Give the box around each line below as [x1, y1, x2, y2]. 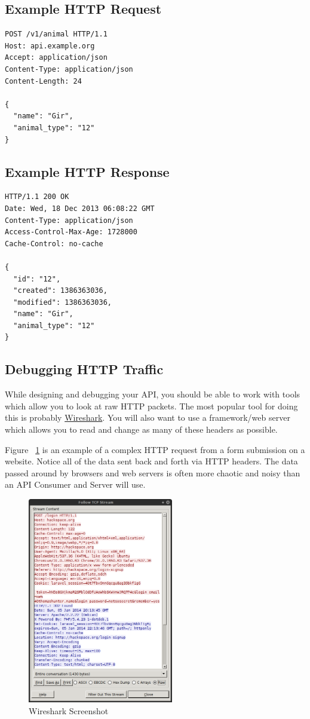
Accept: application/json [5, 53, 108, 62]
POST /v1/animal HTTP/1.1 [5, 30, 108, 39]
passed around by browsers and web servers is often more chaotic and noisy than [5, 466, 300, 479]
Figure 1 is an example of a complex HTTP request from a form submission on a [5, 443, 305, 455]
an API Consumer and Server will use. [5, 478, 146, 491]
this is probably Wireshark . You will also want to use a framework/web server [5, 411, 290, 424]
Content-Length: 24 [5, 77, 82, 85]
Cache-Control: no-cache [5, 239, 103, 248]
